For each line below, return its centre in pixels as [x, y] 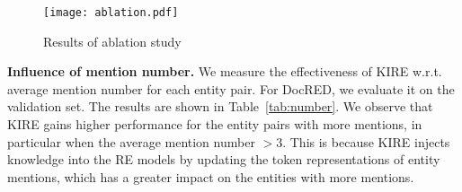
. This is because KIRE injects [366, 141]
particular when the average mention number [131, 141]
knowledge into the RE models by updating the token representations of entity [224, 159]
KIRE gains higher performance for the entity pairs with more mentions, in [215, 124]
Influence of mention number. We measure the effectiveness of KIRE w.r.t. [225, 71]
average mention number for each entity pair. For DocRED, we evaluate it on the [231, 88]
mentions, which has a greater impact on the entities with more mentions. [211, 176]
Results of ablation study [112, 41]
